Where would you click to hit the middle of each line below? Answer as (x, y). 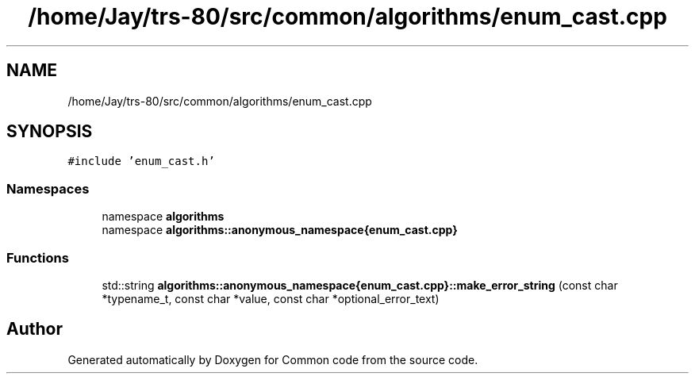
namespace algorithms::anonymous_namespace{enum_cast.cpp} (280, 230)
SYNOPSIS (50, 132)
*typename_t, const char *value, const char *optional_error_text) (271, 298)
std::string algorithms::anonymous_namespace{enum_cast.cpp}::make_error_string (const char (360, 285)
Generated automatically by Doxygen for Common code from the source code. (273, 359)
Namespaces (48, 188)
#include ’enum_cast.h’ (141, 161)
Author (35, 329)
